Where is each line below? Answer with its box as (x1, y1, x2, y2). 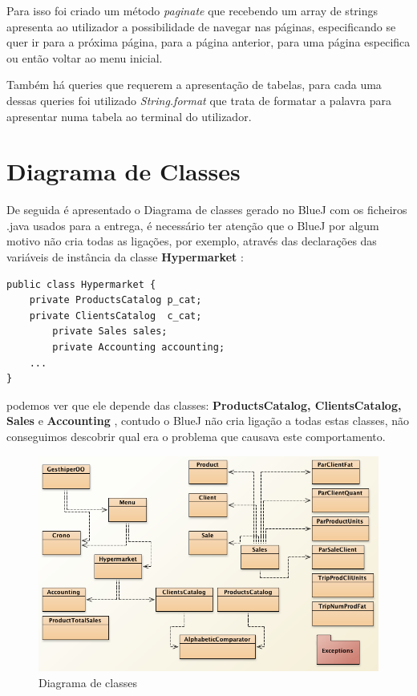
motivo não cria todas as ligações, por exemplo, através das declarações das (6, 233, 377, 249)
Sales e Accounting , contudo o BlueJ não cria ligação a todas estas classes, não (6, 412, 409, 429)
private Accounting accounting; (52, 342, 225, 354)
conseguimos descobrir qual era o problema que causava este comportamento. (6, 428, 386, 444)
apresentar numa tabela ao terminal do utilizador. (6, 107, 252, 124)
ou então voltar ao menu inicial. (6, 49, 163, 66)
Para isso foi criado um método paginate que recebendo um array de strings (6, 2, 379, 18)
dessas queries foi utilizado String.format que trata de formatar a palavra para (6, 91, 391, 108)
